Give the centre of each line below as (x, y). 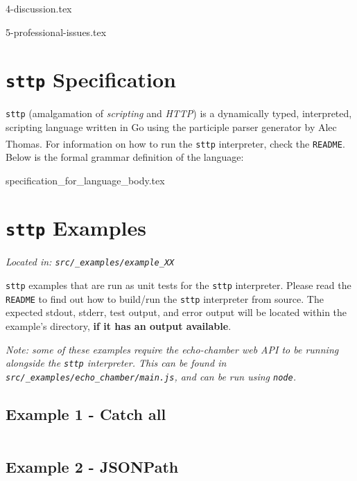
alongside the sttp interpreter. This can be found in (116, 363)
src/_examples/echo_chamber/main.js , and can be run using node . (151, 376)
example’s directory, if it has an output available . (119, 326)
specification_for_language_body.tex (85, 180)
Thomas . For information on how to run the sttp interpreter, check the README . (175, 143)
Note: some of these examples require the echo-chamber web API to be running (172, 349)
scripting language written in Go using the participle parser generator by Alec (171, 127)
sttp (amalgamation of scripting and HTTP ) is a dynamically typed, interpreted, (179, 113)
